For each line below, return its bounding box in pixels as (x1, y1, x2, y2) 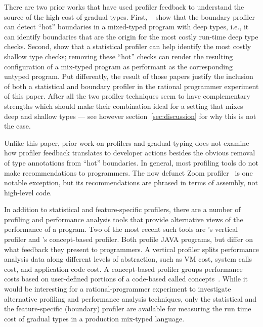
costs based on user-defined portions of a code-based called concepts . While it (4, 273, 248, 284)
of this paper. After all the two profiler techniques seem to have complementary (4, 91, 250, 101)
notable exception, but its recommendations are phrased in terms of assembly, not (4, 177, 258, 188)
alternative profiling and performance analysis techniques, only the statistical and (4, 293, 257, 304)
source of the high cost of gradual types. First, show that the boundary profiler (4, 11, 255, 22)
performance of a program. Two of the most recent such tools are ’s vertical (4, 224, 238, 234)
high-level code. (4, 187, 52, 197)
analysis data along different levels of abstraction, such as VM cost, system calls (4, 254, 252, 264)
